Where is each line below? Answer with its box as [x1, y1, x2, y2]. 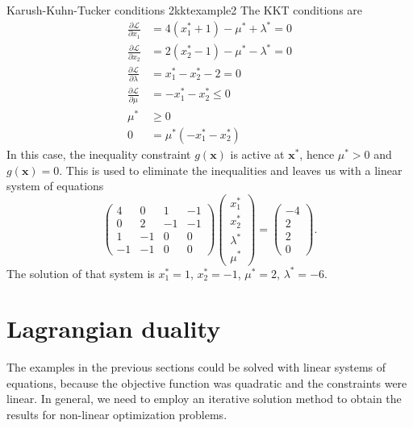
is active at [230, 145, 285, 162]
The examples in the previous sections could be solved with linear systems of [6, 359, 386, 376]
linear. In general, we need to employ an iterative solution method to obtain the [6, 390, 402, 407]
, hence [299, 145, 335, 162]
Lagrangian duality [6, 312, 221, 345]
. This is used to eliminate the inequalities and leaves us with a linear [59, 161, 403, 178]
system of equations [6, 177, 104, 194]
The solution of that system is [6, 264, 155, 281]
